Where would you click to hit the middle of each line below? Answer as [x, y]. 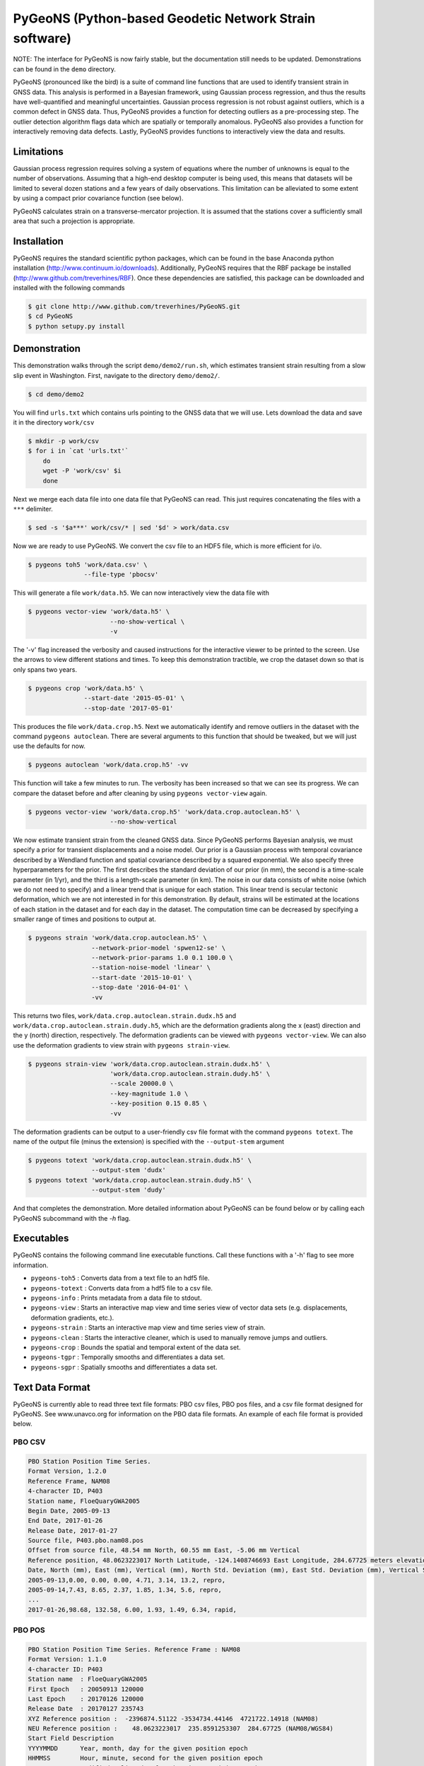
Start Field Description [71, 1738]
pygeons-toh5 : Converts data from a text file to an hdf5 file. [120, 1278]
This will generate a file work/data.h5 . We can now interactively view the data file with [141, 593]
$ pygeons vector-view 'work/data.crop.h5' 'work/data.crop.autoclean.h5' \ [164, 812]
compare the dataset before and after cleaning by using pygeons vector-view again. [140, 793]
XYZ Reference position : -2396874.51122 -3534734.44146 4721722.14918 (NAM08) [173, 1719]
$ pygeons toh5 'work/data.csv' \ [88, 564]
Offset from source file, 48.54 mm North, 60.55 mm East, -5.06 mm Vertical [164, 1550]
